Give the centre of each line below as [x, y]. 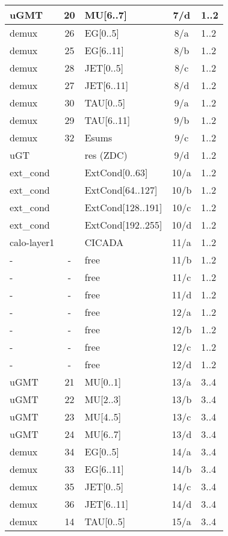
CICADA [104, 242]
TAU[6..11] [107, 120]
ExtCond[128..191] [123, 207]
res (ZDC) [106, 155]
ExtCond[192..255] [123, 225]
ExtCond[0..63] [116, 172]
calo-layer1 [32, 242]
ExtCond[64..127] [121, 190]
